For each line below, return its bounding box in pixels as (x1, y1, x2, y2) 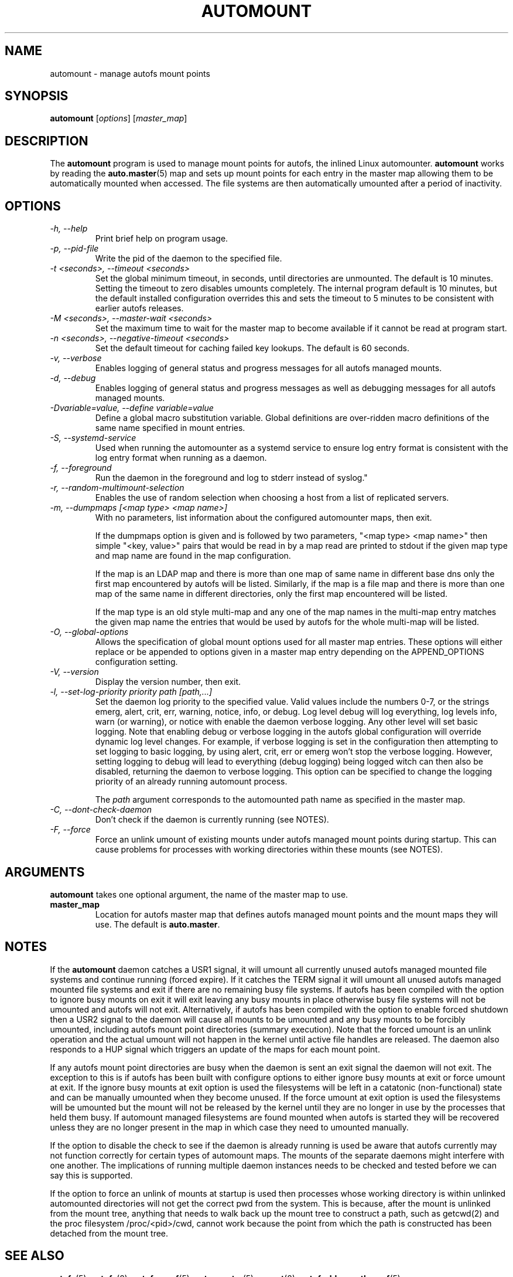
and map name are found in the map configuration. (95, 551, 291, 561)
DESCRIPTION (5, 133, 88, 148)
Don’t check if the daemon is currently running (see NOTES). (95, 814, 329, 825)
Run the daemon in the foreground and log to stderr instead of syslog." (95, 473, 368, 483)
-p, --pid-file (50, 243, 99, 254)
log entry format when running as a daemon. (95, 453, 267, 463)
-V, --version (50, 667, 99, 677)
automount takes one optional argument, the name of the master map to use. (50, 889, 348, 899)
